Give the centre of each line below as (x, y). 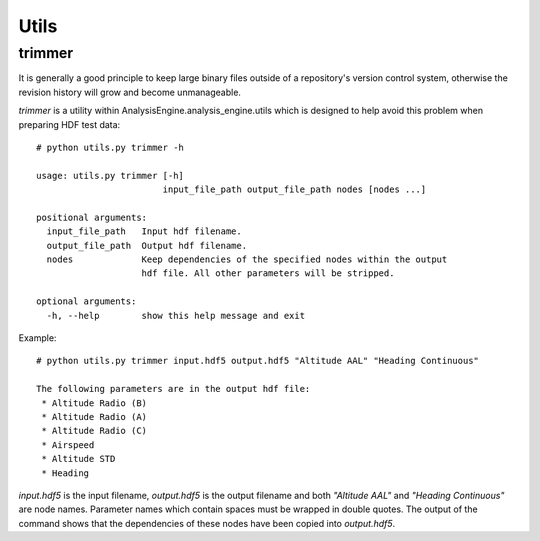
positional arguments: (92, 217)
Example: (37, 338)
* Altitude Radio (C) (94, 431)
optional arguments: (86, 301)
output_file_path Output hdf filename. (147, 245)
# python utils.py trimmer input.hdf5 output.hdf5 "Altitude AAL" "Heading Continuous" (258, 361)
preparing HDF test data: (69, 124)
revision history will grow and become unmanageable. (130, 92)
